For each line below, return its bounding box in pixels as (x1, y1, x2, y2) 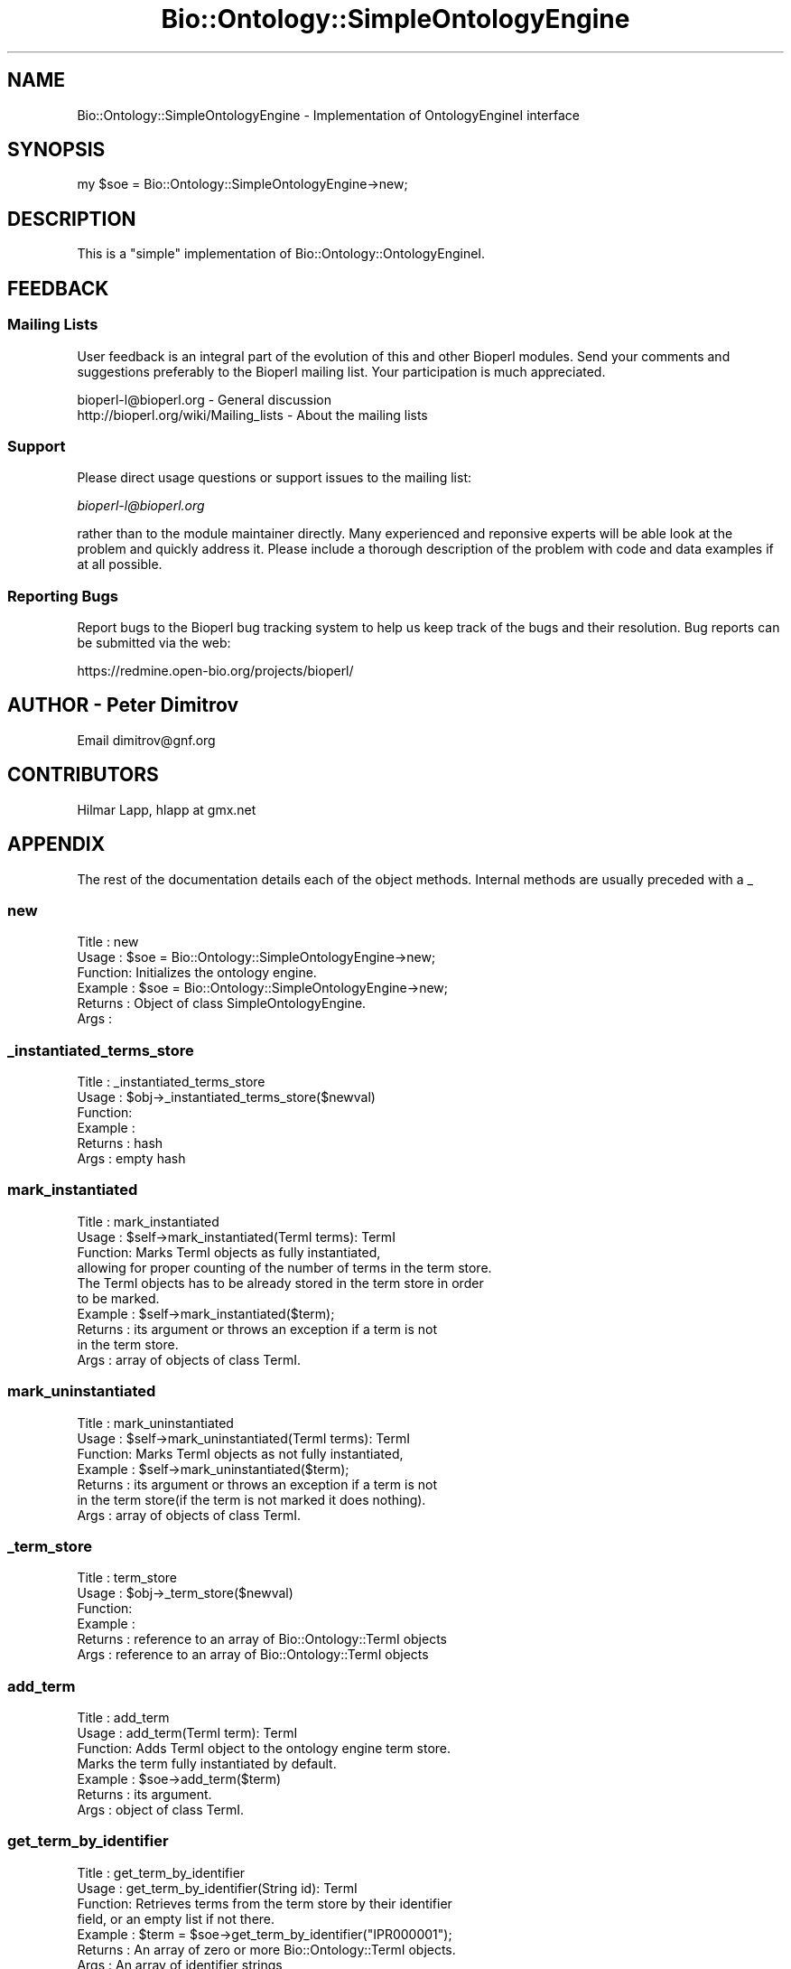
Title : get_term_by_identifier (77, 1864, 246, 1880)
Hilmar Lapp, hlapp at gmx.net (77, 801, 256, 817)
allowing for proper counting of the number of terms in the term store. (77, 1259, 492, 1275)
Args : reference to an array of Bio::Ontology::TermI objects (77, 1647, 429, 1663)
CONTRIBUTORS (7, 763, 159, 787)
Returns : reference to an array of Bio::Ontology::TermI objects (77, 1631, 447, 1647)
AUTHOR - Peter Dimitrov (7, 694, 239, 717)
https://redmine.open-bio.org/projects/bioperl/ (77, 663, 354, 678)
